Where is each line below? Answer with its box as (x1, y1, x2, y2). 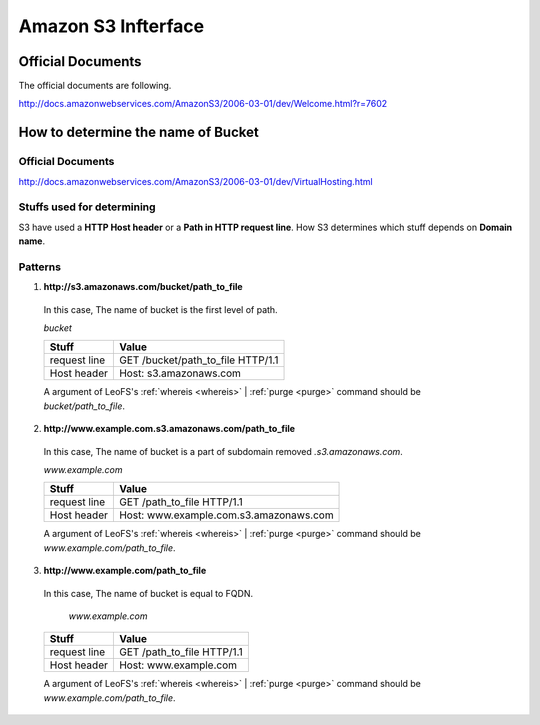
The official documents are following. (18, 80, 172, 92)
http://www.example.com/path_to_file (43, 565, 207, 577)
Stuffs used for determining (18, 200, 156, 214)
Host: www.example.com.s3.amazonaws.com (118, 508, 334, 522)
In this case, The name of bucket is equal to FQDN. (43, 587, 254, 599)
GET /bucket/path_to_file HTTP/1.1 (118, 353, 279, 367)
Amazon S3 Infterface (18, 15, 205, 37)
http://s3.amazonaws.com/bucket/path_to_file (43, 281, 244, 293)
